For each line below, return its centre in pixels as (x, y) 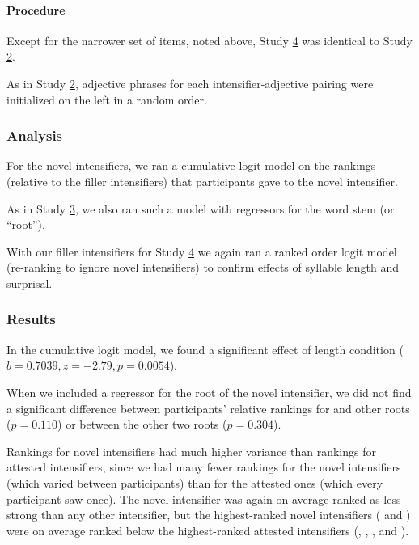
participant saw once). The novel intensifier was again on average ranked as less (204, 499)
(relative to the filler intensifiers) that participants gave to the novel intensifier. (202, 181)
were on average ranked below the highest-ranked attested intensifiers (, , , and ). (208, 530)
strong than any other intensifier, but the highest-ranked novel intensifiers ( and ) (209, 515)
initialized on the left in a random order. (107, 99)
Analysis (35, 135)
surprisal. (30, 283)
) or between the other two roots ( (142, 424)
